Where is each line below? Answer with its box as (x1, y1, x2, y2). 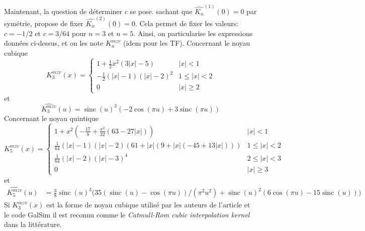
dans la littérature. (4, 219, 62, 229)
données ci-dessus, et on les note (4, 38, 104, 48)
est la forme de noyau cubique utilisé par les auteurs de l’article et (46, 199, 250, 210)
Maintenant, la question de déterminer (4, 6, 123, 16)
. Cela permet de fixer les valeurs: (135, 18, 239, 28)
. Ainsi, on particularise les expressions (133, 28, 253, 38)
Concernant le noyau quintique (4, 112, 99, 123)
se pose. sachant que (130, 6, 193, 16)
